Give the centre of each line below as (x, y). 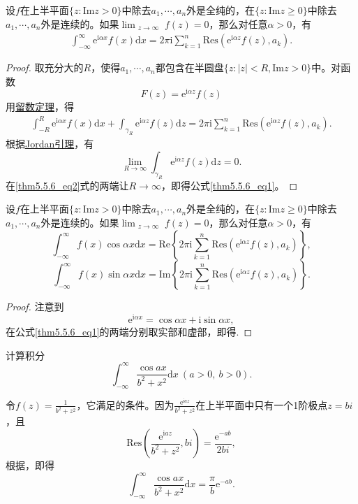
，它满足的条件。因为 (125, 404)
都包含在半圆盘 (189, 67)
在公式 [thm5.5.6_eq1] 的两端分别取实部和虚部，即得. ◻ (129, 332)
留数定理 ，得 (45, 107)
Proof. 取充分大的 (45, 67)
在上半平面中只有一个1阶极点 (262, 404)
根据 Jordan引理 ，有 (50, 144)
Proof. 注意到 (35, 307)
